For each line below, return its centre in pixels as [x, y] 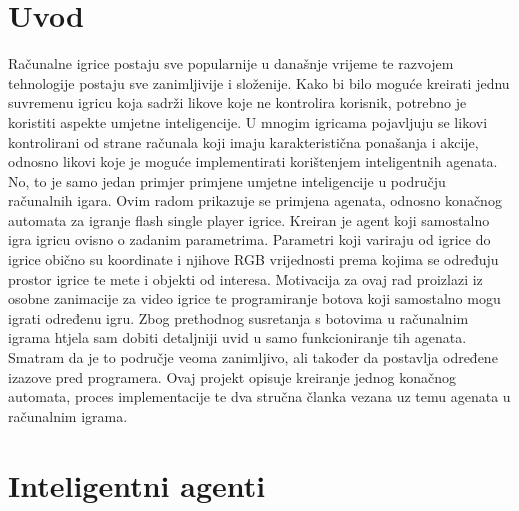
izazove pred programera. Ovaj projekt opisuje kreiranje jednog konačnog [232, 376]
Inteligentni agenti [137, 484]
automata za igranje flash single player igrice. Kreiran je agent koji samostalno [249, 219]
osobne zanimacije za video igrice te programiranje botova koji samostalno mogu [254, 298]
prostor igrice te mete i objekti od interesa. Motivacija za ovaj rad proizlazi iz [245, 278]
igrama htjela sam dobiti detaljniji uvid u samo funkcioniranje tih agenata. [237, 337]
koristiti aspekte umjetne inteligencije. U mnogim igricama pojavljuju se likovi [248, 121]
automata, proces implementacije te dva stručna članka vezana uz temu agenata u [259, 396]
